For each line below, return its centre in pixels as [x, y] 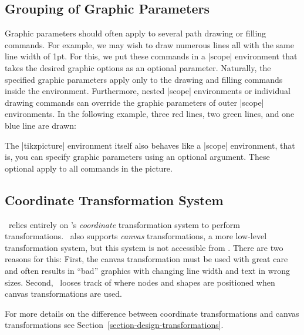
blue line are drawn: [40, 125]
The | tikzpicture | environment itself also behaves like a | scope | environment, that [150, 145]
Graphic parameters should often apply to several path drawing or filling [136, 33]
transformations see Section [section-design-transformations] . [114, 325]
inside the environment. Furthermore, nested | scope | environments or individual [148, 91]
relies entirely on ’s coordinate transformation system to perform [124, 224]
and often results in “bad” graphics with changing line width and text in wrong [148, 270]
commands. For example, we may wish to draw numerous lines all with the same [149, 44]
